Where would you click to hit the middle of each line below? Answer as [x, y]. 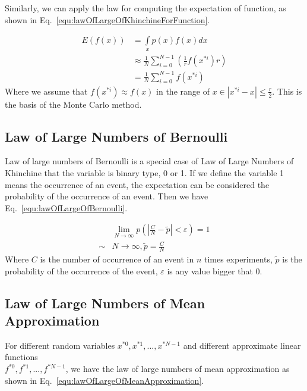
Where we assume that [46, 91]
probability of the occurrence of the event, [81, 270]
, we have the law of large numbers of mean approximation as [178, 369]
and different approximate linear [242, 345]
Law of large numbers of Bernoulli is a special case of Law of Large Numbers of [149, 161]
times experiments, [238, 259]
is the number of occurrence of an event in [117, 259]
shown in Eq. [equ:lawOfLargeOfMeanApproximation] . [105, 380]
